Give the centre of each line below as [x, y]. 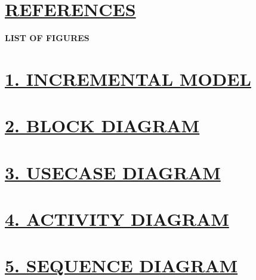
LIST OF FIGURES [47, 38]
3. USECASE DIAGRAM [113, 172]
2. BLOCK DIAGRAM [102, 125]
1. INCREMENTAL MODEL [128, 78]
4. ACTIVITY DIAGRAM [117, 219]
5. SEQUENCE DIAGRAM [121, 265]
